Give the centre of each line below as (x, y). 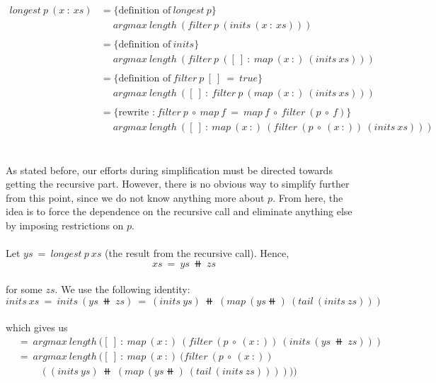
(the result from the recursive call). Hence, (197, 253)
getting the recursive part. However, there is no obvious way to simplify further (178, 184)
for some (24, 289)
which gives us (37, 327)
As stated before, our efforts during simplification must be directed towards (169, 170)
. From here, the (308, 197)
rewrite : (137, 113)
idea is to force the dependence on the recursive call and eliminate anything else (179, 211)
